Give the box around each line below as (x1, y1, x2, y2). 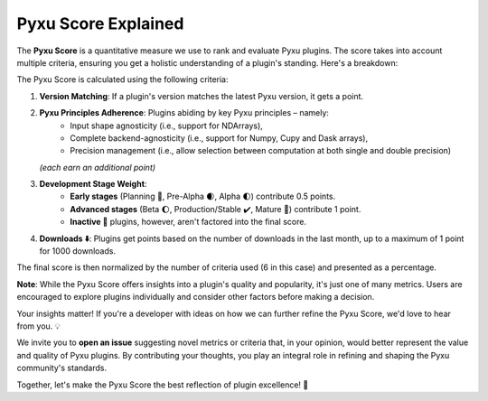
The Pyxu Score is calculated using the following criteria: (16, 74, 229, 85)
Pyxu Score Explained (16, 14, 184, 33)
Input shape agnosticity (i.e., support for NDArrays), (70, 120, 264, 131)
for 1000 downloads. (39, 246, 117, 256)
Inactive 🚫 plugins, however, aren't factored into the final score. (70, 217, 307, 228)
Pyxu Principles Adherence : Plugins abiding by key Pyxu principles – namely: (39, 107, 330, 118)
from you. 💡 (16, 321, 61, 331)
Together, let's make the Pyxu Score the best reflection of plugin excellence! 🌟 (16, 379, 309, 390)
